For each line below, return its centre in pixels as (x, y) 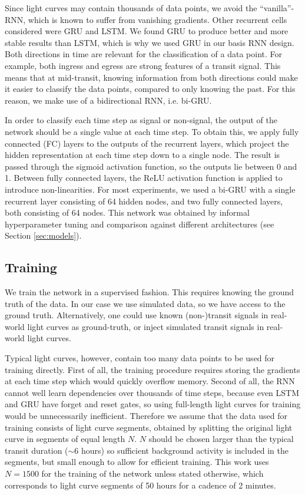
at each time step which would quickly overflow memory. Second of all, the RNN (150, 381)
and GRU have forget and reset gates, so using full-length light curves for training (153, 404)
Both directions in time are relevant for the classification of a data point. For (143, 54)
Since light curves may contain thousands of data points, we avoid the (131, 8)
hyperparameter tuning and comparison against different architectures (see (140, 224)
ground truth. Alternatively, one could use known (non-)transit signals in (137, 315)
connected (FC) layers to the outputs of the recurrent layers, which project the (147, 143)
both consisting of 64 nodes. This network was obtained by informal (127, 212)
